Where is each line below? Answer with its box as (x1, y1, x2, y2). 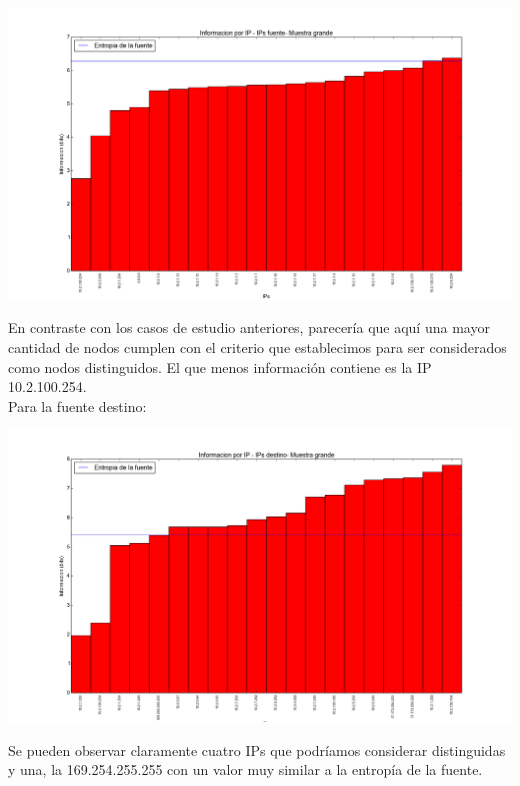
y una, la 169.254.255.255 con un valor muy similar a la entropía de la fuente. (8, 759, 483, 780)
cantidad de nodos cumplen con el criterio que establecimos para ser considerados (8, 337, 507, 358)
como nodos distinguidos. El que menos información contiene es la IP (8, 356, 432, 377)
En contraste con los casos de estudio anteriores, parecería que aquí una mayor (8, 317, 490, 338)
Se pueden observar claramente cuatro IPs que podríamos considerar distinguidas (8, 739, 506, 760)
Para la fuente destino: (8, 395, 147, 416)
